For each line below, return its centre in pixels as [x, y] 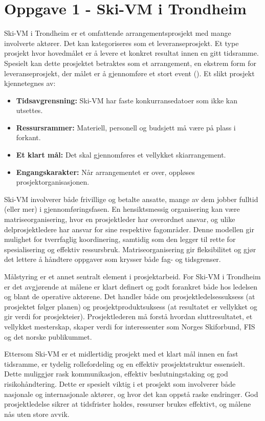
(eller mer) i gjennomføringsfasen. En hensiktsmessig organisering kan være [122, 209]
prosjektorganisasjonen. [53, 182]
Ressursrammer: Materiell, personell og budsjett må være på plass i [126, 127]
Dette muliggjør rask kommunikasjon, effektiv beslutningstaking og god [116, 374]
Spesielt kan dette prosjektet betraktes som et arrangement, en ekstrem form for [130, 63]
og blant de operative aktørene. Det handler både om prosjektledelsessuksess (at [130, 296]
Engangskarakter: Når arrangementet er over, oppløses [105, 172]
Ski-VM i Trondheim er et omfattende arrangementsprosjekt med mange [118, 33]
